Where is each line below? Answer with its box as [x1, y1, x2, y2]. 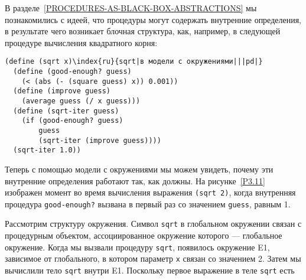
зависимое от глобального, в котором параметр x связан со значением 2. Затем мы [5, 252, 301, 265]
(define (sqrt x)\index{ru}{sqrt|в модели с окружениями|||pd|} [5, 57, 263, 66]
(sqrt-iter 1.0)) [13, 146, 81, 155]
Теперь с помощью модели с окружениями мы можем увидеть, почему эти [5, 162, 274, 175]
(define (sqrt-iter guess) [13, 106, 119, 115]
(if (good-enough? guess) [21, 116, 123, 125]
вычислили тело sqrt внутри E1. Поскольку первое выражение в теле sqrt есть [5, 264, 295, 276]
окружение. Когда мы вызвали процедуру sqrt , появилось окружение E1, [5, 240, 270, 253]
